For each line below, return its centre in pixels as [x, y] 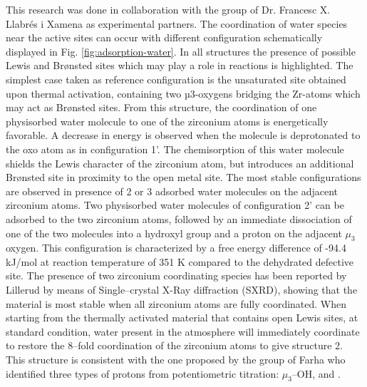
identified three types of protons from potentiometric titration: [143, 373]
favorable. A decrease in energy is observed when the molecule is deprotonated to [183, 135]
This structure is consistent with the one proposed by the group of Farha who [176, 360]
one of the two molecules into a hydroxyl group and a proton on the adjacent [174, 233]
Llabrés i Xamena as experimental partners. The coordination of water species [177, 23]
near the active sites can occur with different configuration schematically [164, 37]
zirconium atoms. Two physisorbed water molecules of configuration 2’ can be [175, 205]
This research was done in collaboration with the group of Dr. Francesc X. [168, 9]
